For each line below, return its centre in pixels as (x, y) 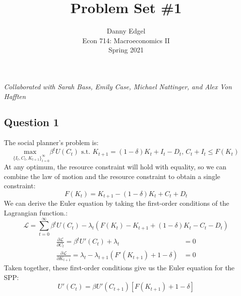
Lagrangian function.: (36, 212)
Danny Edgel (126, 31)
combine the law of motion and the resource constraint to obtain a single (112, 176)
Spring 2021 (126, 50)
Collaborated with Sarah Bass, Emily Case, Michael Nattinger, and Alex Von (118, 86)
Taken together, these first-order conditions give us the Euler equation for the (119, 268)
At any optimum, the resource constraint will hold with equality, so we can (115, 167)
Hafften (15, 96)
